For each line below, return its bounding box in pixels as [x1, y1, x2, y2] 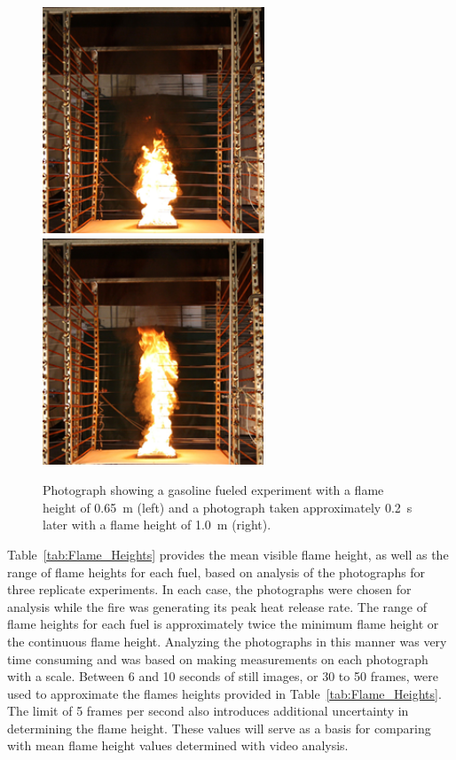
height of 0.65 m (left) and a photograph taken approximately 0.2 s [43, 498, 413, 516]
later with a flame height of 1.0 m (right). [43, 515, 271, 534]
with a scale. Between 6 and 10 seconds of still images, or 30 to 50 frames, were [7, 667, 438, 686]
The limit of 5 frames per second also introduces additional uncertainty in [7, 701, 409, 720]
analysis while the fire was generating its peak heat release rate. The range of [7, 597, 428, 615]
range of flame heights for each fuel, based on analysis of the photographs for [7, 562, 426, 581]
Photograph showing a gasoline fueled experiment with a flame [43, 481, 384, 499]
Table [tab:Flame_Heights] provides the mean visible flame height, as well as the [7, 545, 449, 563]
